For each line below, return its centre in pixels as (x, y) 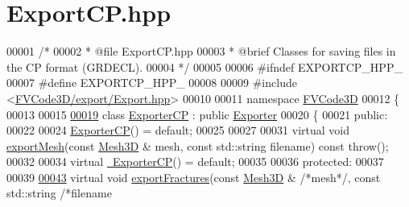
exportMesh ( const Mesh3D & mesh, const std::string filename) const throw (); (198, 145)
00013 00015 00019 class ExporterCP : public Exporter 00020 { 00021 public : (197, 114)
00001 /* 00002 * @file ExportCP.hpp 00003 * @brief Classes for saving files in (201, 51)
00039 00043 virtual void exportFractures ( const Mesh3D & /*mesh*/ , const (194, 177)
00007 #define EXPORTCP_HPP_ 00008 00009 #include (152, 83)
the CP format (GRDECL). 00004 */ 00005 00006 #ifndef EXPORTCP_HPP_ (204, 66)
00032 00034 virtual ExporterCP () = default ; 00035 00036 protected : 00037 (195, 161)
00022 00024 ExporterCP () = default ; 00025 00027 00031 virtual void (178, 130)
